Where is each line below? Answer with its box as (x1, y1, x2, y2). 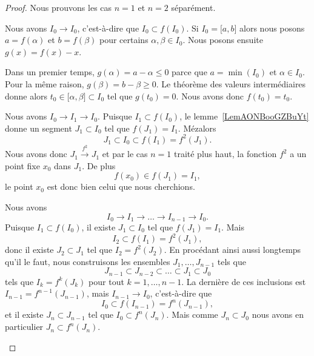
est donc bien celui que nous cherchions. (47, 180, 195, 193)
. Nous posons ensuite (182, 33, 263, 46)
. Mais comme (166, 308, 218, 321)
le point (5, 180, 33, 193)
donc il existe (5, 243, 54, 256)
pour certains (99, 33, 149, 46)
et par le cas (102, 147, 148, 160)
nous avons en (252, 308, 304, 321)
